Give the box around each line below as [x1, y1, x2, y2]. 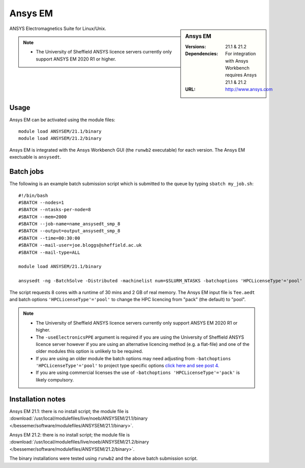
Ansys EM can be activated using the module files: [9, 116, 115, 123]
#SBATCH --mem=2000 [18, 214, 67, 220]
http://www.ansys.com [225, 86, 273, 93]
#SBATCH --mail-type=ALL [18, 249, 80, 255]
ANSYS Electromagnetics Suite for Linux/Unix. [9, 25, 106, 32]
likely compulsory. [36, 376, 74, 383]
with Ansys [225, 57, 249, 64]
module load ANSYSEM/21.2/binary [18, 135, 102, 141]
